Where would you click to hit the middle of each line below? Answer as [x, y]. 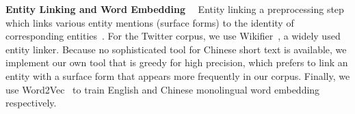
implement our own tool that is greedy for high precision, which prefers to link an [177, 62]
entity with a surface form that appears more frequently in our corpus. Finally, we [178, 75]
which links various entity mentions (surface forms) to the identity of [150, 22]
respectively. [31, 103]
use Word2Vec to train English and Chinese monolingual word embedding [163, 89]
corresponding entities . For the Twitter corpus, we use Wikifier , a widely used [173, 36]
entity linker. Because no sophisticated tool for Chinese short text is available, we [176, 49]
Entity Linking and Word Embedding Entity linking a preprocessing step [175, 9]
